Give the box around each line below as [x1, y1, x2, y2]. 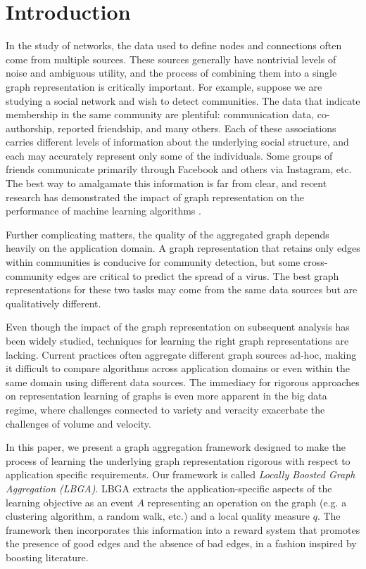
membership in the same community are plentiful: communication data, [6, 107, 315, 122]
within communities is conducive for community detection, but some [6, 255, 301, 269]
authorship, [6, 120, 55, 135]
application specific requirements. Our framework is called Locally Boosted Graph [6, 467, 355, 482]
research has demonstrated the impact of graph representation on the [6, 189, 305, 204]
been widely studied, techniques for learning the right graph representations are [6, 333, 349, 347]
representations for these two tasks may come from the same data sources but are [6, 282, 358, 297]
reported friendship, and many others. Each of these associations [58, 120, 336, 135]
